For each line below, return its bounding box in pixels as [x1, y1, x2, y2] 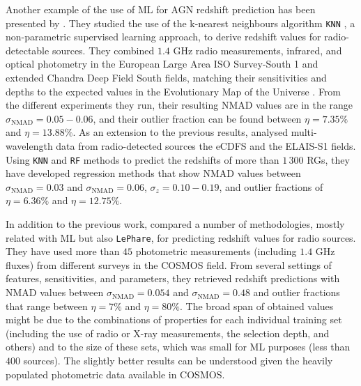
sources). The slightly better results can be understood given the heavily [23, 353, 333, 368]
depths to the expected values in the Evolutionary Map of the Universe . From [6, 84, 341, 98]
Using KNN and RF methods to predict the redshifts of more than [6, 152, 279, 167]
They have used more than [6, 244, 120, 258]
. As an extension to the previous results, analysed [72, 125, 288, 139]
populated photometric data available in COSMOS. [6, 366, 225, 381]
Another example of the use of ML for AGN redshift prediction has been [6, 2, 316, 16]
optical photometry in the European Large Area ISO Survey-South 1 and [6, 56, 318, 71]
